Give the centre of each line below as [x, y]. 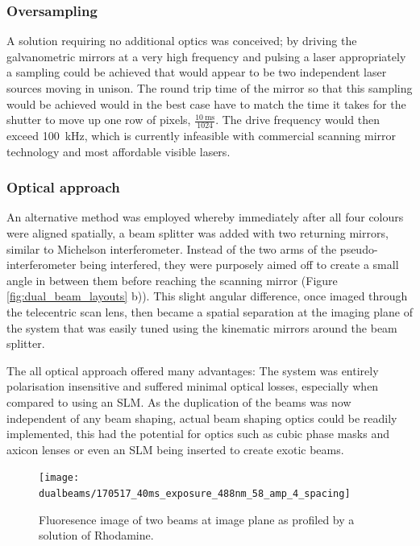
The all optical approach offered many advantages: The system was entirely [193, 370]
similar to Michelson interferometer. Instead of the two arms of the [172, 248]
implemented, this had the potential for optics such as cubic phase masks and [198, 434]
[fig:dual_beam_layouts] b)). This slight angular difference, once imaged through [207, 296]
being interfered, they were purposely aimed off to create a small [239, 265]
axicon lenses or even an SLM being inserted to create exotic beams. [175, 449]
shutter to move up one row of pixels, [99, 120]
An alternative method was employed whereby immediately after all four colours [205, 217]
